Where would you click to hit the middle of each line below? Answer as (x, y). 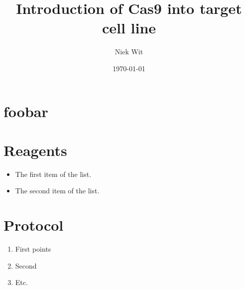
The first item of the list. (53, 174)
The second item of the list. (57, 191)
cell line (129, 28)
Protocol (34, 225)
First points (33, 249)
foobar (26, 111)
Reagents (35, 150)
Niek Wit (129, 52)
